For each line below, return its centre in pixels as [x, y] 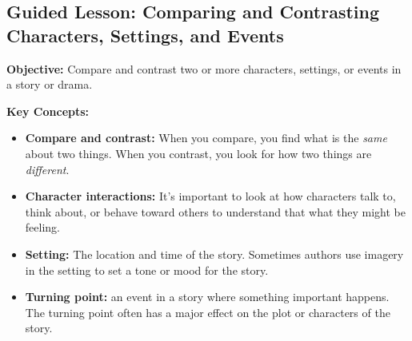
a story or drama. [50, 84]
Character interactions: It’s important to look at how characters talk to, [210, 196]
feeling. [42, 227]
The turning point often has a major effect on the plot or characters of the [208, 312]
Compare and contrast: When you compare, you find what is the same [206, 138]
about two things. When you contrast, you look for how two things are [198, 153]
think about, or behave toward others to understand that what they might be [215, 211]
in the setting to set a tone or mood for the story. [147, 270]
